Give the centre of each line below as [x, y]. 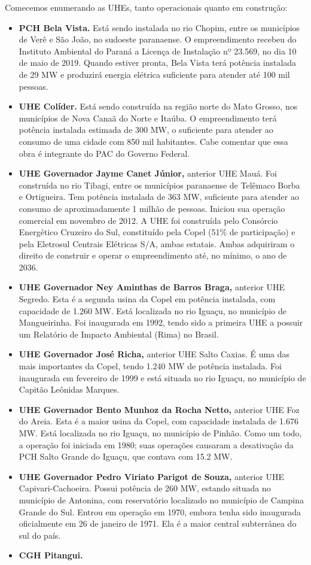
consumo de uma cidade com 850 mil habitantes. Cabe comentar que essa [153, 141]
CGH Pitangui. [51, 555]
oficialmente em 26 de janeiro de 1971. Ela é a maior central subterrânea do [158, 523]
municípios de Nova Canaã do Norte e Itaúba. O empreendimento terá [148, 118]
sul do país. [40, 535]
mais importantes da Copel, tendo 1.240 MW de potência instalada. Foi [150, 366]
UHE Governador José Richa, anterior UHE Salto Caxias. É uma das [154, 354]
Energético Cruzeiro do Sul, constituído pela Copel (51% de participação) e [157, 232]
